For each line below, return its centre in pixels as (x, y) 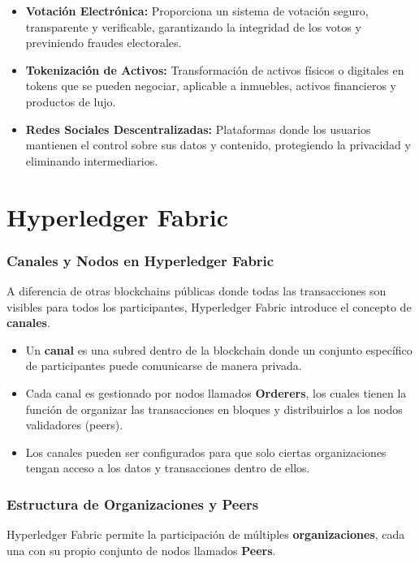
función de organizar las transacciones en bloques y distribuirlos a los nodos (214, 409)
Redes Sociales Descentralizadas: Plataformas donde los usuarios (198, 129)
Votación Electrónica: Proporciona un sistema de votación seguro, (197, 11)
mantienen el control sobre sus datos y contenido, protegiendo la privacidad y (218, 145)
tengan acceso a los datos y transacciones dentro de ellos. (168, 468)
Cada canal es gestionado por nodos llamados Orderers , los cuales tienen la (216, 392)
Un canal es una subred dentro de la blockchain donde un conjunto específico (219, 349)
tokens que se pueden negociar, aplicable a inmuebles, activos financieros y (211, 86)
